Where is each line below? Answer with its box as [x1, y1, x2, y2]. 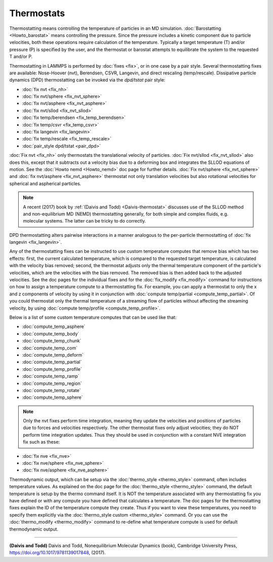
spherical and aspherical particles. [9, 180, 81, 187]
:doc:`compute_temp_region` [22, 380, 82, 386]
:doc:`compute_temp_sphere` [22, 395, 83, 401]
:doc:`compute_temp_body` [22, 330, 79, 336]
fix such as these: [23, 439, 60, 445]
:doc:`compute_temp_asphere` [22, 324, 85, 330]
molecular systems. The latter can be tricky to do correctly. [23, 218, 146, 224]
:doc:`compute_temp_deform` [22, 352, 84, 358]
